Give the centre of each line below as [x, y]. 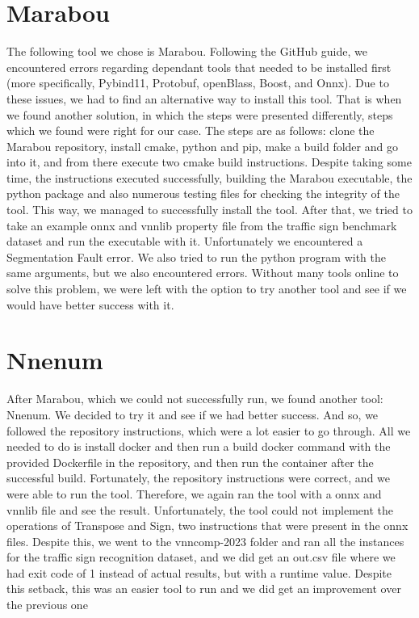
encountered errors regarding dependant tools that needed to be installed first [199, 67]
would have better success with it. [90, 304]
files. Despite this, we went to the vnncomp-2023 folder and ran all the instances [205, 541]
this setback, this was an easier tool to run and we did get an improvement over [204, 589]
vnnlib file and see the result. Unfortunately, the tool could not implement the [200, 509]
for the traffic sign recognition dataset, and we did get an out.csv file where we [201, 557]
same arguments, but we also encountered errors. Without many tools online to [203, 273]
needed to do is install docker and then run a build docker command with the [199, 446]
